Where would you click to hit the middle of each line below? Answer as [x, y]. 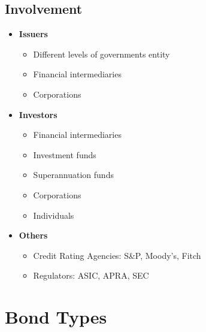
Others [33, 235]
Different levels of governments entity [102, 54]
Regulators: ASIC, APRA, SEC [91, 275]
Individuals [54, 215]
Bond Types [56, 317]
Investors [38, 114]
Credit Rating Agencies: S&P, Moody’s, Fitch [117, 255]
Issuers [33, 34]
